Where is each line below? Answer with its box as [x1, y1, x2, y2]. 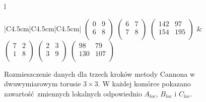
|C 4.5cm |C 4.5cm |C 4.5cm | [4, 23, 82, 33]
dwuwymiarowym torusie [4, 78, 81, 89]
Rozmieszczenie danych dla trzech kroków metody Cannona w [4, 68, 195, 79]
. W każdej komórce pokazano [98, 78, 191, 89]
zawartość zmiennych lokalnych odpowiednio [4, 88, 142, 98]
